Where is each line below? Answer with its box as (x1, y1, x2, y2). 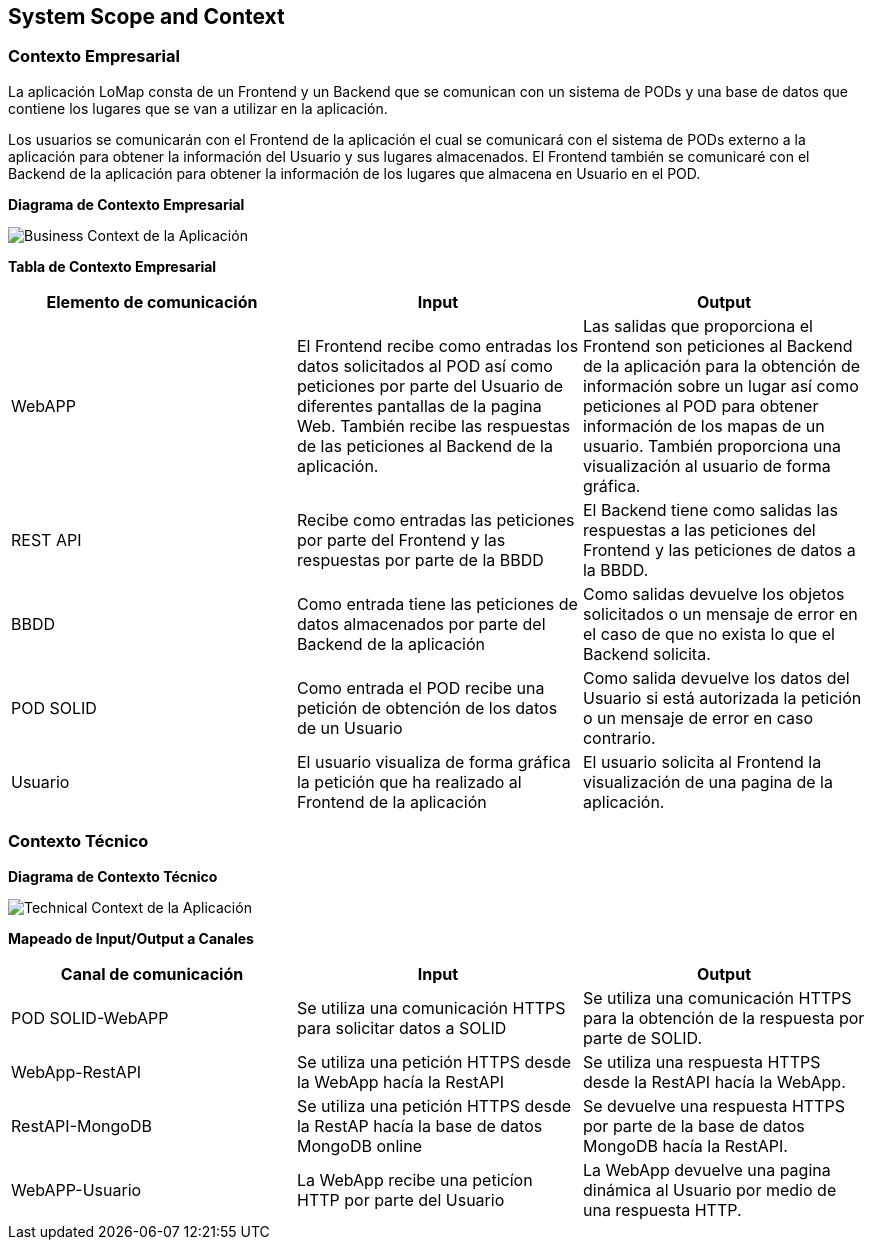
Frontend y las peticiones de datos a (582, 539, 856, 560)
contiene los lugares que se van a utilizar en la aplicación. (8, 99, 388, 117)
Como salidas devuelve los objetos (582, 583, 845, 604)
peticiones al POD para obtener (582, 395, 819, 416)
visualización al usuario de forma (582, 455, 831, 476)
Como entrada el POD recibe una (296, 677, 545, 698)
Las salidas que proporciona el (582, 315, 813, 336)
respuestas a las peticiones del (582, 519, 816, 540)
